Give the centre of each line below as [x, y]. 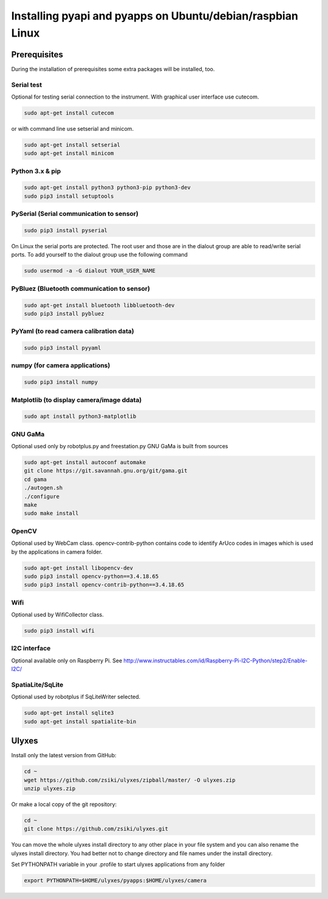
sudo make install [51, 513]
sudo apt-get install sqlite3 [69, 713]
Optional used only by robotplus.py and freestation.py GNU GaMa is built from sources [120, 446]
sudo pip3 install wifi [60, 630]
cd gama [35, 479]
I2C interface [31, 648]
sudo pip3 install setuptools [69, 196]
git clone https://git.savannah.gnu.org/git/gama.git [106, 471]
